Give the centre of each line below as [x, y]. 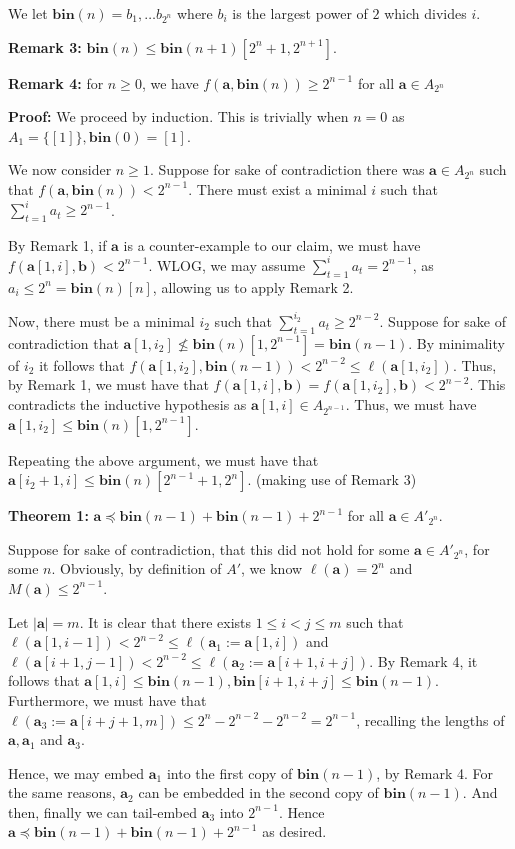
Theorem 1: [48, 515]
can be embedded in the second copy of [258, 792]
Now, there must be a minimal [101, 320]
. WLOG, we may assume [227, 264]
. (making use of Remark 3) [332, 479]
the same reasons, [62, 792]
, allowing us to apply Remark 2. [253, 286]
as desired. [294, 831]
